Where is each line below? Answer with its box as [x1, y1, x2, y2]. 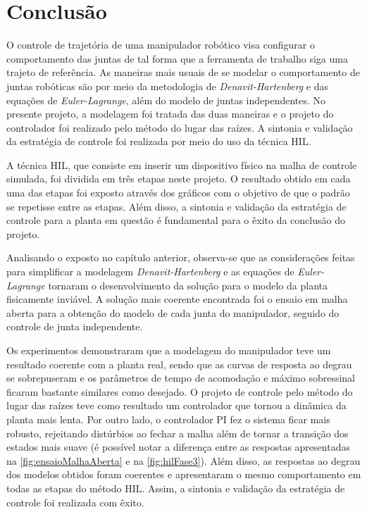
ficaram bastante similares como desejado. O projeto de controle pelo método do [6, 384, 353, 399]
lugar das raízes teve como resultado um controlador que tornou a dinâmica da [6, 398, 347, 413]
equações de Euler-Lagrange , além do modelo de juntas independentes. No [6, 92, 326, 107]
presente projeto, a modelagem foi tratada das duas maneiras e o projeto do [6, 106, 334, 121]
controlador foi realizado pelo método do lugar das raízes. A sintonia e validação [6, 120, 353, 135]
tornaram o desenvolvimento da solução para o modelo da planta [48, 277, 328, 292]
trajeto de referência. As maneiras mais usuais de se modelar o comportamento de [6, 65, 360, 80]
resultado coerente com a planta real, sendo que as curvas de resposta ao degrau [6, 356, 352, 371]
